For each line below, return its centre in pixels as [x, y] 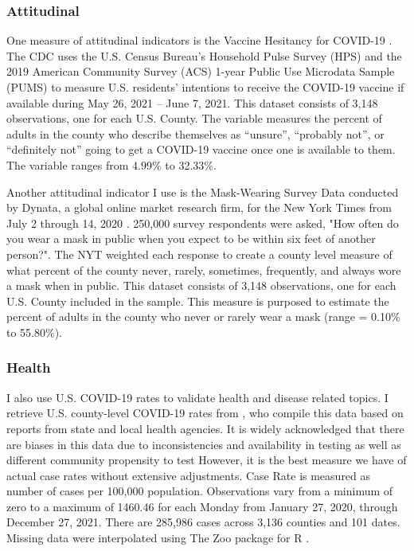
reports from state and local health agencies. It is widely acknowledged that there [205, 428]
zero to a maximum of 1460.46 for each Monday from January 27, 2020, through [202, 506]
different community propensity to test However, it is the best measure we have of [207, 460]
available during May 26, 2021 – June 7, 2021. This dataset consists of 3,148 [192, 102]
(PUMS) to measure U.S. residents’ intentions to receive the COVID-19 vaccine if [205, 87]
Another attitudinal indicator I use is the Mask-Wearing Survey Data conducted [203, 191]
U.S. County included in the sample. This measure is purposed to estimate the [198, 301]
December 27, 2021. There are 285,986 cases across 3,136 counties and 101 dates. [203, 522]
